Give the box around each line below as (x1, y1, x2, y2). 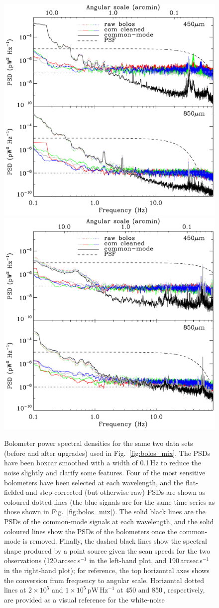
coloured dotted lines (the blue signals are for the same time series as (4, 496, 215, 507)
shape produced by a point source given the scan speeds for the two (4, 545, 211, 556)
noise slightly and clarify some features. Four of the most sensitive (4, 467, 206, 477)
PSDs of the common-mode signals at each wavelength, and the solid (4, 516, 214, 526)
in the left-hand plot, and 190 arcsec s (89, 555, 203, 566)
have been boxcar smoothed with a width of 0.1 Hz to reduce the (4, 457, 202, 468)
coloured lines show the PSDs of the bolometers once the (4, 526, 177, 536)
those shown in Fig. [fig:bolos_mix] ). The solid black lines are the (4, 506, 206, 517)
